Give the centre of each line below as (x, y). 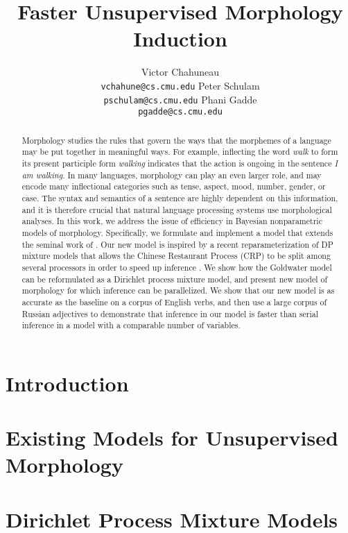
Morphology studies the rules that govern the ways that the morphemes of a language (176, 140)
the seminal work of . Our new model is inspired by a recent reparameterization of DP (177, 244)
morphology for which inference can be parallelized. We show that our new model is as (178, 290)
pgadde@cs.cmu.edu (180, 112)
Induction (180, 39)
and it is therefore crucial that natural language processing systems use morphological (177, 209)
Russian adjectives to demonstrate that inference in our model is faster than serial (170, 313)
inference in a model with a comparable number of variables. (131, 325)
